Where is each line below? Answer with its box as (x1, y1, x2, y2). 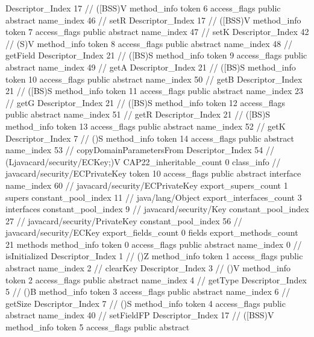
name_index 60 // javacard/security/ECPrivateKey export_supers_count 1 (5, 178, 288, 191)
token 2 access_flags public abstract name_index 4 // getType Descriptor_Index (5, 273, 307, 286)
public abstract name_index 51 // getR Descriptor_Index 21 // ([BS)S (5, 108, 271, 121)
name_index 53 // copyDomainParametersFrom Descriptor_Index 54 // (5, 143, 275, 156)
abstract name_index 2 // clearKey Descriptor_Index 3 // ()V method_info (5, 262, 291, 274)
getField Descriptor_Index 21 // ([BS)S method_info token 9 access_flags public (5, 49, 307, 61)
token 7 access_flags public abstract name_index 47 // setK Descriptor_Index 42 (5, 25, 309, 38)
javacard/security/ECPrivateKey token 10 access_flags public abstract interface (5, 167, 301, 180)
